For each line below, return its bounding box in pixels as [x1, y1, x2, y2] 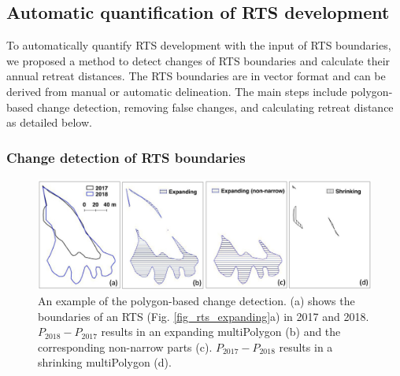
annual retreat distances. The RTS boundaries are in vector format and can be [6, 68, 386, 84]
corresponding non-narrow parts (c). [38, 338, 213, 355]
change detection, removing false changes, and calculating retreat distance [36, 98, 394, 115]
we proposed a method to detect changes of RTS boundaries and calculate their [6, 52, 391, 68]
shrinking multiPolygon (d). [38, 354, 172, 370]
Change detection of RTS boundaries [6, 147, 246, 167]
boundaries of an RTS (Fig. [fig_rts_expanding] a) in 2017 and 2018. [38, 308, 369, 324]
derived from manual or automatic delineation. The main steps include [6, 83, 347, 99]
